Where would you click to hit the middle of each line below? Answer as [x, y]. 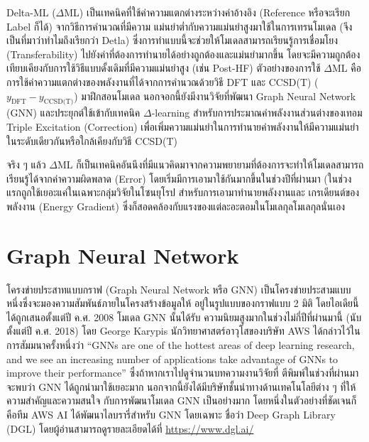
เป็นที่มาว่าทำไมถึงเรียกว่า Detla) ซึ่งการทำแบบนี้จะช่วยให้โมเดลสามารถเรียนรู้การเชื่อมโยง [172, 40]
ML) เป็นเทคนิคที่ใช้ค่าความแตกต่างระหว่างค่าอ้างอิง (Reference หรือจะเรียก [207, 12]
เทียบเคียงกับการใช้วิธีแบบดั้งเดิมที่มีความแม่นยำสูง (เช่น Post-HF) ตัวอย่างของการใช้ [164, 68]
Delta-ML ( [31, 12]
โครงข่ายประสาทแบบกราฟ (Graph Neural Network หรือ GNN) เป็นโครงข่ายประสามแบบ [179, 289]
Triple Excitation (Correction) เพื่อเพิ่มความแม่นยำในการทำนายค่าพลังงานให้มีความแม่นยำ [183, 126]
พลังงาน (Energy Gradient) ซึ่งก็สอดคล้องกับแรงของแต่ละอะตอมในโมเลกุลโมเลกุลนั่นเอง [176, 206]
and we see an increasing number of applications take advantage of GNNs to [172, 359]
